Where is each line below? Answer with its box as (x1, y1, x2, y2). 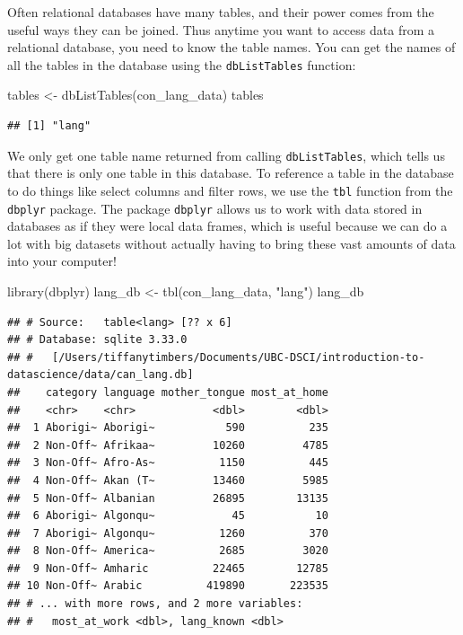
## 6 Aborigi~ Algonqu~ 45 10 (7, 509, 328, 523)
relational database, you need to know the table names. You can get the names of (7, 38, 456, 57)
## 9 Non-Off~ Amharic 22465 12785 (7, 561, 328, 575)
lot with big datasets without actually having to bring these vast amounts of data (7, 234, 456, 252)
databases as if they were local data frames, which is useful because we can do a (7, 216, 448, 235)
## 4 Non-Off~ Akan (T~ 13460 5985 (7, 473, 328, 487)
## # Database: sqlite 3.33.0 (7, 333, 188, 347)
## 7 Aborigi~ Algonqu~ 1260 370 (7, 526, 328, 540)
